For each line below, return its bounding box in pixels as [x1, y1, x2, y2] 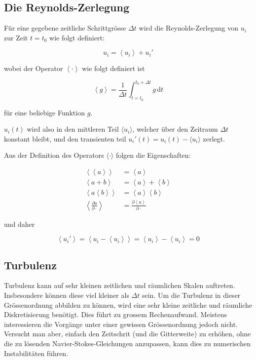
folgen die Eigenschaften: [115, 150, 191, 160]
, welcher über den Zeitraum [132, 124, 218, 134]
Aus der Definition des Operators [4, 150, 104, 160]
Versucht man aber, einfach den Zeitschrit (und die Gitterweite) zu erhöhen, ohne [4, 328, 251, 339]
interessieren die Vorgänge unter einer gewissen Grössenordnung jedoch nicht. [4, 319, 238, 329]
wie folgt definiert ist [82, 63, 145, 73]
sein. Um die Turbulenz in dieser [142, 289, 241, 300]
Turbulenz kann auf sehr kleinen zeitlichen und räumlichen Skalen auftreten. [4, 280, 235, 290]
